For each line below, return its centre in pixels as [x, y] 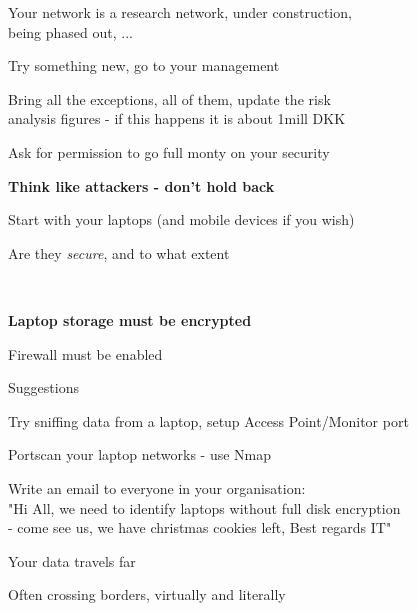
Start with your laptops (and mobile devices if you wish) [181, 219]
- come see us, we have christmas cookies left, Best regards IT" [200, 527]
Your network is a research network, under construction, [180, 12]
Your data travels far [72, 560]
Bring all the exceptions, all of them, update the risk [169, 98]
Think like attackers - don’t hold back [141, 185]
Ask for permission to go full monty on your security [169, 151]
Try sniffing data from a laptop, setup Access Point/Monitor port [208, 420]
